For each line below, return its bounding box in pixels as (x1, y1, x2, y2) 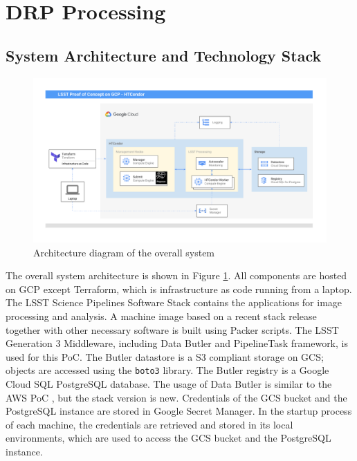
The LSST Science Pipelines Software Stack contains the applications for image (6, 295, 342, 310)
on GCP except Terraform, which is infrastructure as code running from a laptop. (6, 281, 352, 296)
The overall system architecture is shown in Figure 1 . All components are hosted (6, 268, 347, 283)
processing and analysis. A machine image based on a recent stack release (6, 309, 317, 323)
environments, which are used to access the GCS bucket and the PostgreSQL (6, 431, 331, 445)
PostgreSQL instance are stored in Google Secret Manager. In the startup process (6, 404, 352, 418)
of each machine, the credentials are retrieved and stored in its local (6, 417, 293, 431)
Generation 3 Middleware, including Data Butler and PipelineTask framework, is (6, 336, 348, 350)
